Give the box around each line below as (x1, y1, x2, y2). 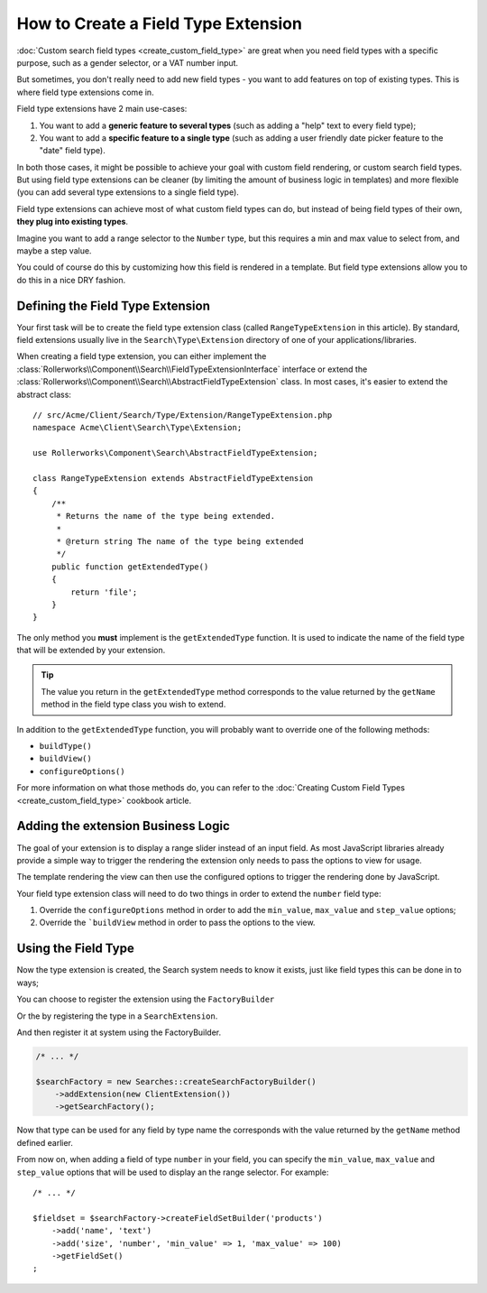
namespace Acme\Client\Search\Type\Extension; (32, 422, 243, 433)
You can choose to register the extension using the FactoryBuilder (16, 993, 275, 1005)
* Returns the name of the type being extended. (56, 511, 275, 522)
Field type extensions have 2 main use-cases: (16, 104, 188, 115)
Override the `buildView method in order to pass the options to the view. (39, 917, 316, 928)
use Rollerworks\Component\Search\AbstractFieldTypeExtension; (32, 448, 318, 458)
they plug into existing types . (16, 217, 129, 227)
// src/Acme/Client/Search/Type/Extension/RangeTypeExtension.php (32, 411, 333, 420)
